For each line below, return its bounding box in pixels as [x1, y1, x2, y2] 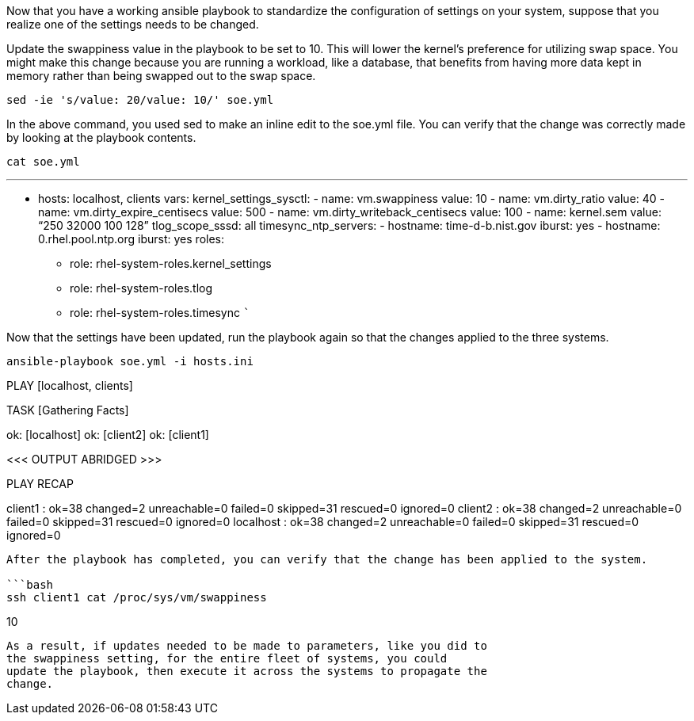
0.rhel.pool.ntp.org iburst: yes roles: [38, 232, 225, 246]
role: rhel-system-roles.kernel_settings [70, 257, 272, 270]
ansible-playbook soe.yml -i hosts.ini [6, 355, 254, 368]
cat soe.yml [6, 155, 80, 168]
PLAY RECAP [6, 477, 74, 490]
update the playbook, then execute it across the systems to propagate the [6, 665, 487, 677]
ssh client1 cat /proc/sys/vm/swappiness [6, 591, 267, 604]
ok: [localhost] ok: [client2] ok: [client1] [6, 428, 209, 441]
